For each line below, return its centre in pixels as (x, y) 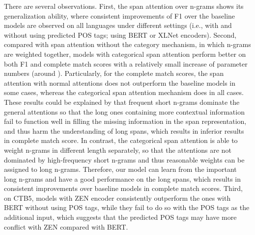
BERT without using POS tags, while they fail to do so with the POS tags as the (127, 207)
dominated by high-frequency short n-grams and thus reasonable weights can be (124, 159)
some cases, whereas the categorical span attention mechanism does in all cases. (124, 92)
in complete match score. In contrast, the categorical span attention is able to (121, 140)
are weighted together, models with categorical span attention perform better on (125, 54)
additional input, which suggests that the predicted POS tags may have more (120, 217)
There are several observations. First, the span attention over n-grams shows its (124, 6)
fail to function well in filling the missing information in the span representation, (125, 121)
